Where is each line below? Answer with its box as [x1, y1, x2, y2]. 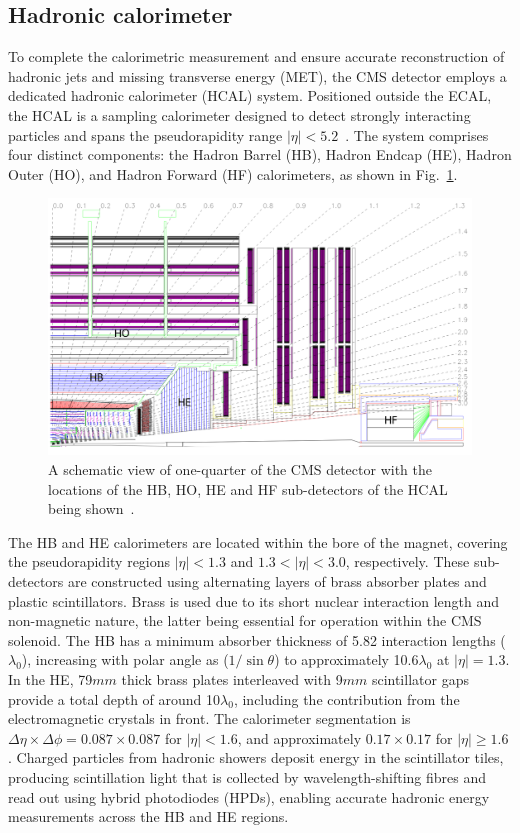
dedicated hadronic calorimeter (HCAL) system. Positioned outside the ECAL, [8, 85, 492, 106]
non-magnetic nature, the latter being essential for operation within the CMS [8, 610, 482, 631]
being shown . [48, 498, 135, 519]
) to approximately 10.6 [274, 649, 419, 670]
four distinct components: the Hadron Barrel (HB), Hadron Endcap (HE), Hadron [8, 144, 512, 165]
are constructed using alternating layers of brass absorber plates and [67, 571, 487, 592]
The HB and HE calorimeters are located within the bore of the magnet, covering [8, 531, 508, 552]
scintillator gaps [371, 669, 469, 690]
